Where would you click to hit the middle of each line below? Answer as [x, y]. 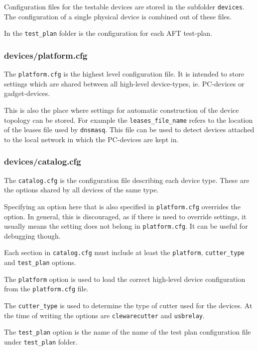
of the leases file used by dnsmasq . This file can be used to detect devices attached [129, 130]
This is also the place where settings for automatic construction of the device [122, 110]
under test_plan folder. [41, 342]
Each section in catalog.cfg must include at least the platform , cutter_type [124, 252]
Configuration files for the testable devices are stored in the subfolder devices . [124, 6]
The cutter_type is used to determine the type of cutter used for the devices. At [128, 306]
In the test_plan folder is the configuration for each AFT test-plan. [108, 33]
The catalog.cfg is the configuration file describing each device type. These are [127, 180]
